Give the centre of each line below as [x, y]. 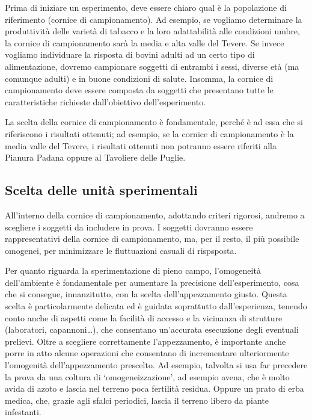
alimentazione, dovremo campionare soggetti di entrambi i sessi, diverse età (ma [152, 66]
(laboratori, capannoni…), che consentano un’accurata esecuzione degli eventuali [152, 329]
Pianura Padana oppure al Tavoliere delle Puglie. [95, 157]
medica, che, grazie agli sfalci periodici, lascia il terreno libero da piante [137, 400]
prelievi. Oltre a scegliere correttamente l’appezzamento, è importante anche [145, 341]
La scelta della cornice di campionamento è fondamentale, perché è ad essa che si [154, 122]
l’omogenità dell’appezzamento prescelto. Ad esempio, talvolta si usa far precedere [156, 365]
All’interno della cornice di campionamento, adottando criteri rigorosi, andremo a [155, 215]
